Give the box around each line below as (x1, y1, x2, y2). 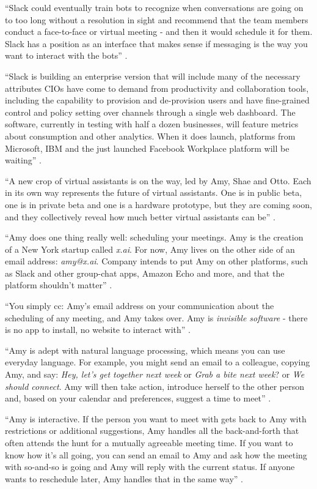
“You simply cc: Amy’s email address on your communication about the (5, 299, 274, 312)
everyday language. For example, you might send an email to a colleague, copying (5, 356, 310, 368)
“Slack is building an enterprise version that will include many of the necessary (5, 69, 301, 82)
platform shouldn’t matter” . (5, 278, 112, 291)
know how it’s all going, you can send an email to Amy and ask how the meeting (5, 448, 307, 461)
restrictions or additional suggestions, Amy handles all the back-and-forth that (5, 424, 299, 437)
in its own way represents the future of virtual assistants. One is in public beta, (5, 186, 302, 199)
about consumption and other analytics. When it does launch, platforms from (5, 129, 296, 142)
